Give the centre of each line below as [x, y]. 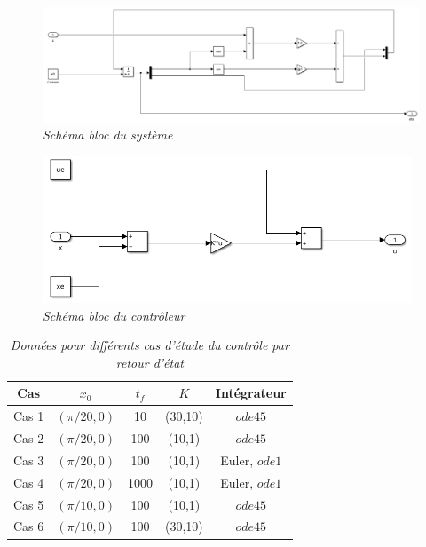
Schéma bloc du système [108, 135]
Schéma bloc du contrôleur [114, 315]
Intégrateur [251, 393]
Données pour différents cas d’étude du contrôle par [150, 345]
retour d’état [150, 362]
